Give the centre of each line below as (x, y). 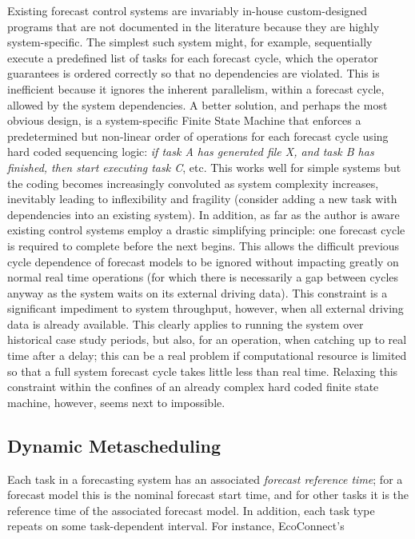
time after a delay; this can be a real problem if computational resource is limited (207, 355)
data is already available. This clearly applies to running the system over (186, 323)
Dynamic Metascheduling (114, 445)
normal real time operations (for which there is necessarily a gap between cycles (203, 277)
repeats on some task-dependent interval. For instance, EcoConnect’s (176, 526)
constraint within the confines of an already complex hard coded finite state (193, 387)
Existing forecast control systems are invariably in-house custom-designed (188, 10)
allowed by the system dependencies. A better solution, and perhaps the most (198, 104)
